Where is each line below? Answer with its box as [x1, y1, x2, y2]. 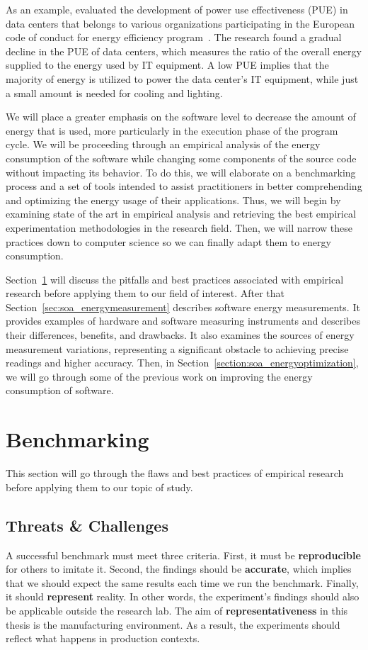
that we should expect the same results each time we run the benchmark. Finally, [6, 575, 359, 590]
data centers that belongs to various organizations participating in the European [6, 16, 355, 30]
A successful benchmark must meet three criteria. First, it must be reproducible [6, 547, 361, 562]
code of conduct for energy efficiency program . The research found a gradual [6, 30, 342, 45]
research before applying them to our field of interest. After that [6, 286, 284, 301]
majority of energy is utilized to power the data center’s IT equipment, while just [6, 71, 359, 86]
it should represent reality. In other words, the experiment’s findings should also [6, 589, 360, 604]
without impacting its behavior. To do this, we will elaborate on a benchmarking [6, 164, 356, 179]
